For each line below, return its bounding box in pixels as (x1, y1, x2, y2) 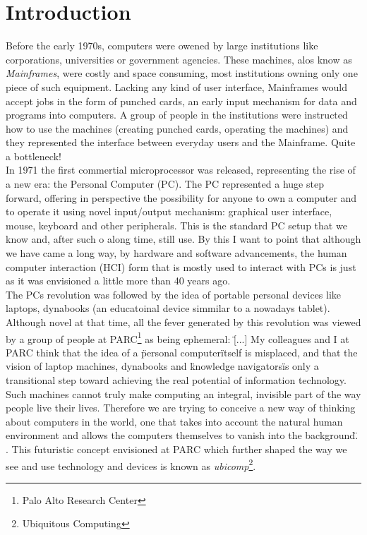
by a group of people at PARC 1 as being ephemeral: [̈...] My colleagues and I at (6, 329, 349, 346)
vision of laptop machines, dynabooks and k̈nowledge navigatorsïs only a (6, 359, 319, 373)
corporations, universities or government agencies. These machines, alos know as (6, 52, 352, 66)
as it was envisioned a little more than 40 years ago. (6, 273, 231, 288)
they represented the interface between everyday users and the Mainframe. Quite (6, 135, 356, 150)
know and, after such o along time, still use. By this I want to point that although (6, 232, 361, 246)
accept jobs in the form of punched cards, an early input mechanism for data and (6, 93, 357, 108)
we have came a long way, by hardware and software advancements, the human (6, 246, 347, 260)
